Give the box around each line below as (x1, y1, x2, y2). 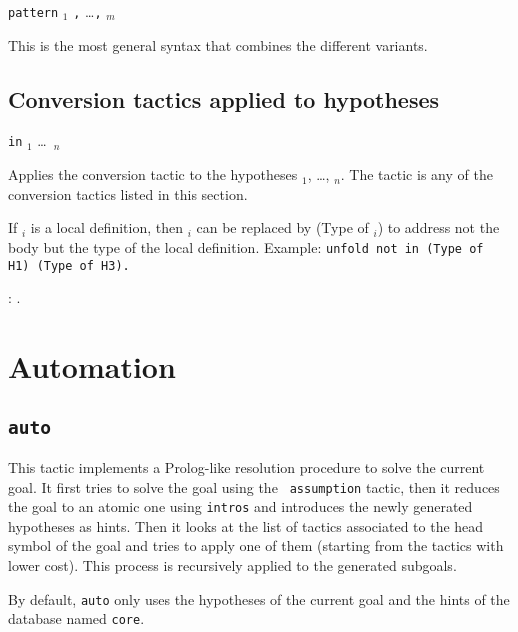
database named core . (8, 608, 145, 629)
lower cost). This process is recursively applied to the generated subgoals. (8, 555, 457, 576)
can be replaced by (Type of (196, 217, 369, 238)
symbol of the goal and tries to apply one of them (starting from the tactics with (8, 535, 504, 556)
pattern (8, 6, 59, 20)
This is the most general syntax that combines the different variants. (8, 34, 428, 55)
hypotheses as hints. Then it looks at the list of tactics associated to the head (8, 515, 484, 536)
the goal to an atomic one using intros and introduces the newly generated (8, 496, 473, 517)
